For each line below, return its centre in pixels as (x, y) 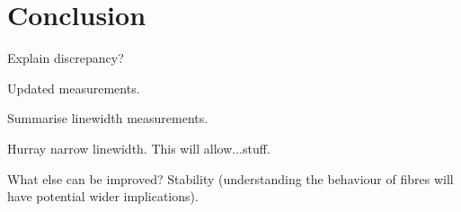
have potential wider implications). (103, 196)
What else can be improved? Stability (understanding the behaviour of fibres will (230, 178)
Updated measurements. (74, 88)
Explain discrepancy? (66, 58)
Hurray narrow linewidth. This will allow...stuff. (139, 148)
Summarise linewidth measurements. (108, 118)
